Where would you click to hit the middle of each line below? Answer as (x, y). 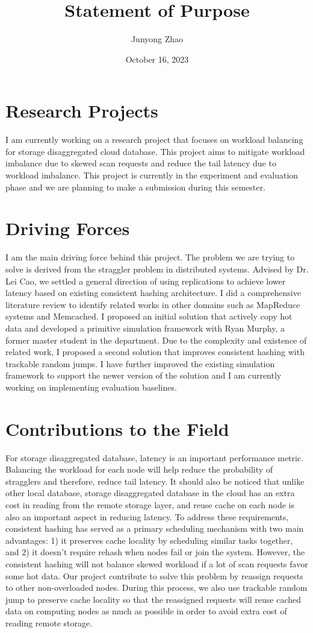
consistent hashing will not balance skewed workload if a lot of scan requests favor (157, 563)
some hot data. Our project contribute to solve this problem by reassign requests (154, 575)
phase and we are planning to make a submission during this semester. (135, 187)
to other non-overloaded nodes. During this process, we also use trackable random (156, 587)
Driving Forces (68, 228)
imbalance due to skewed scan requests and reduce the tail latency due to (141, 163)
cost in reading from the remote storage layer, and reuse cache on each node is (150, 504)
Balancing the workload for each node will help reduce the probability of (139, 469)
